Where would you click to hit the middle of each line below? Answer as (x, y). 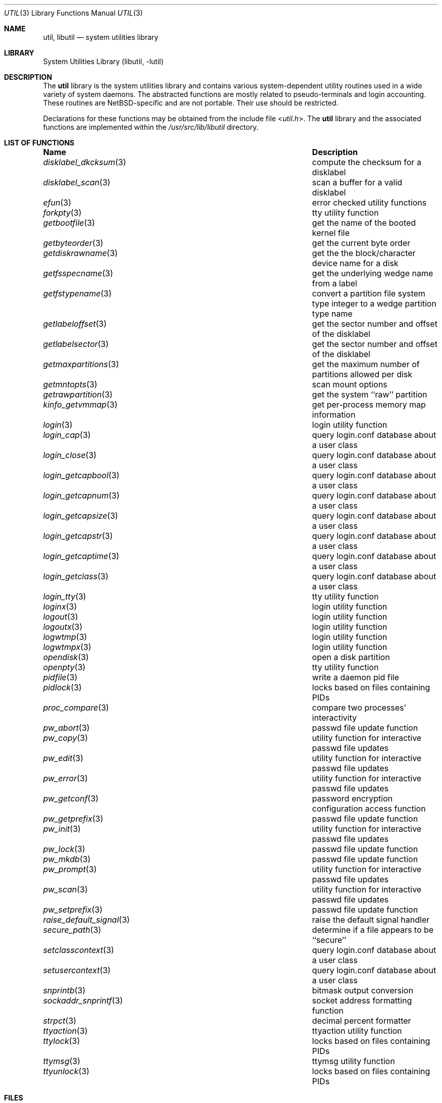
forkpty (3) (62, 213)
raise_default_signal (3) (87, 920)
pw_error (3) (65, 778)
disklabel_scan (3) (77, 182)
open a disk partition (351, 657)
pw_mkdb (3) (67, 859)
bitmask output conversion (363, 990)
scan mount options (350, 384)
